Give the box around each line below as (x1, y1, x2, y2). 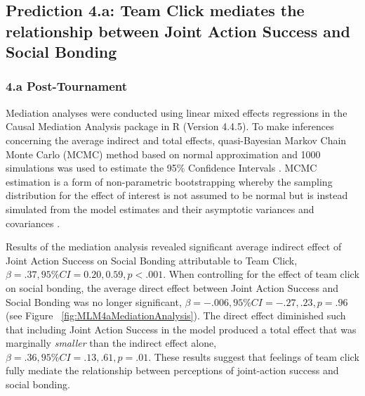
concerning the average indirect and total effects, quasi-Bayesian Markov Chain (6, 132, 347, 147)
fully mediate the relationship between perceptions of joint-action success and (6, 363, 339, 378)
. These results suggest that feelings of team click (148, 349, 359, 364)
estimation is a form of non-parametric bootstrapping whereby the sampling (6, 174, 333, 189)
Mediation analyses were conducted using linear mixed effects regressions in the (6, 105, 347, 120)
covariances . (6, 215, 60, 230)
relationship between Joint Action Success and (6, 20, 350, 41)
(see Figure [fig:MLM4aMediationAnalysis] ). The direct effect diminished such (6, 308, 346, 323)
